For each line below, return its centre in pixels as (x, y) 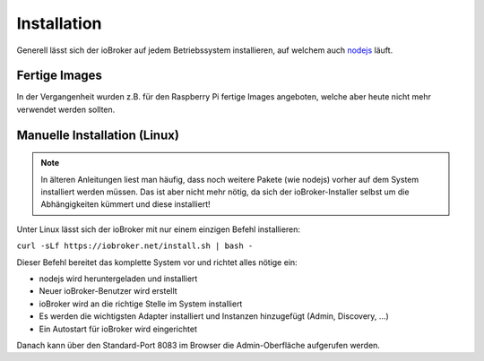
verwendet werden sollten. (66, 109)
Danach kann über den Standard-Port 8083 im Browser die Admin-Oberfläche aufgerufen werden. (199, 345)
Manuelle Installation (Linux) (98, 135)
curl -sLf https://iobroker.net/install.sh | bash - (135, 246)
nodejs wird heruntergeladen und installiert (118, 279)
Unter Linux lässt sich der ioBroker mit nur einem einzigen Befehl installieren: (158, 229)
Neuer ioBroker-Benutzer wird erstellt (108, 291)
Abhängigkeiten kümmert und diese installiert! (125, 204)
